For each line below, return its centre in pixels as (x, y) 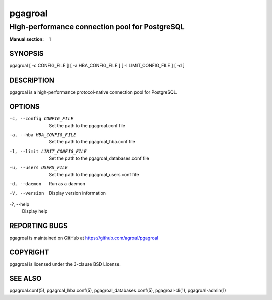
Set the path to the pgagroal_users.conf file (94, 174)
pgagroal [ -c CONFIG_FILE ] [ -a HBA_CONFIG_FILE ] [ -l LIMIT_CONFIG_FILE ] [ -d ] (97, 66)
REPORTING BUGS (39, 226)
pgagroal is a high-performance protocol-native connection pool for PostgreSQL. (93, 92)
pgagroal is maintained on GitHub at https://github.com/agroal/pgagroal (84, 238)
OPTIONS (24, 106)
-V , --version (27, 193)
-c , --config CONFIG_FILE (41, 119)
